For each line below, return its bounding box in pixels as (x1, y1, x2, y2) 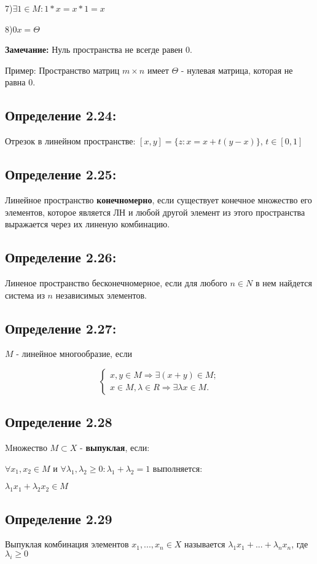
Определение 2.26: (5, 248, 117, 267)
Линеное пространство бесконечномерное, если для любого (5, 276, 227, 289)
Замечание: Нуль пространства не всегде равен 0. (5, 43, 192, 56)
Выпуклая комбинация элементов (5, 538, 129, 550)
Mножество (5, 441, 47, 454)
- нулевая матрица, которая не (181, 63, 293, 76)
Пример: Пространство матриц (5, 63, 120, 76)
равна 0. (5, 76, 36, 88)
